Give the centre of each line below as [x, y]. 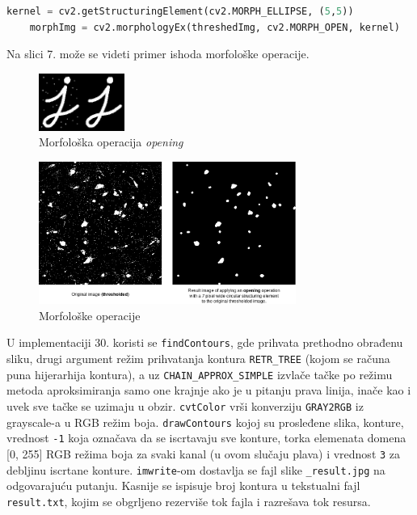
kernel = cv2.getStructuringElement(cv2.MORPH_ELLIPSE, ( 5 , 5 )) [180, 11]
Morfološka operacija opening [111, 142]
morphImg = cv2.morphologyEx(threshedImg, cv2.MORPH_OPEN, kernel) [215, 27]
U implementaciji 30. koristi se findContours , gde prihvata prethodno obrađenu [205, 342]
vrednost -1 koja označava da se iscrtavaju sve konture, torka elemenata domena [206, 438]
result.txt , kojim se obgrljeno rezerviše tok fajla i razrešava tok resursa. [189, 501]
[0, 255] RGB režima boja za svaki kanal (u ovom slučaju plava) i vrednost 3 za [204, 453]
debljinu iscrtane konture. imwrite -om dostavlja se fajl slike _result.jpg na [196, 469]
